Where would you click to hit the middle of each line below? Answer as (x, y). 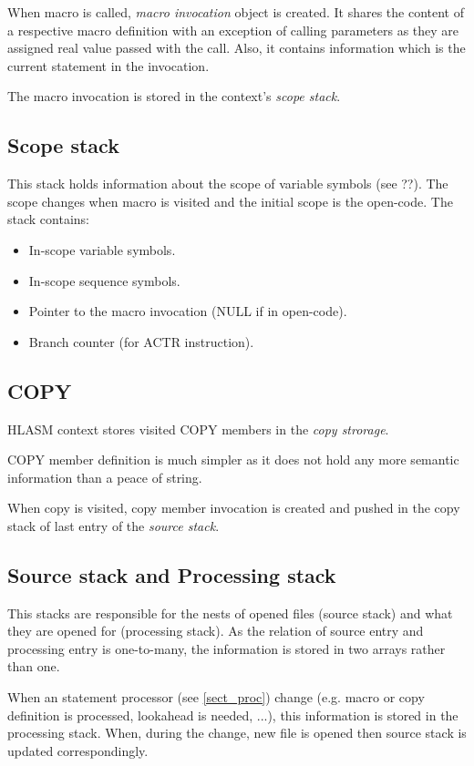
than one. (34, 666)
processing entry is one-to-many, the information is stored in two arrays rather (227, 648)
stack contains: (48, 219)
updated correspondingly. (78, 750)
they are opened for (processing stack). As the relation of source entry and (216, 631)
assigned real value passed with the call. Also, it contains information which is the (237, 48)
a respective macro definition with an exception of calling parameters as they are (233, 30)
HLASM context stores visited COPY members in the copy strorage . (198, 429)
